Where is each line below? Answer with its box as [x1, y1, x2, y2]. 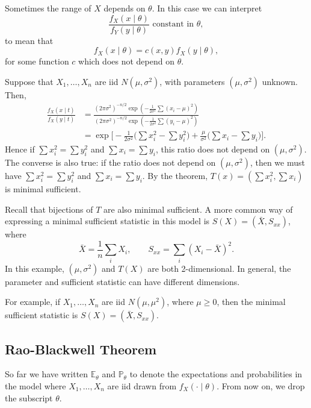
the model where [5, 379, 66, 392]
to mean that [5, 34, 54, 46]
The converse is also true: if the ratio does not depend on [5, 156, 216, 168]
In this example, [5, 262, 64, 274]
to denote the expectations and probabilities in [129, 368, 303, 380]
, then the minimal [217, 295, 286, 308]
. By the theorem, [142, 169, 208, 181]
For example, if [5, 295, 61, 308]
